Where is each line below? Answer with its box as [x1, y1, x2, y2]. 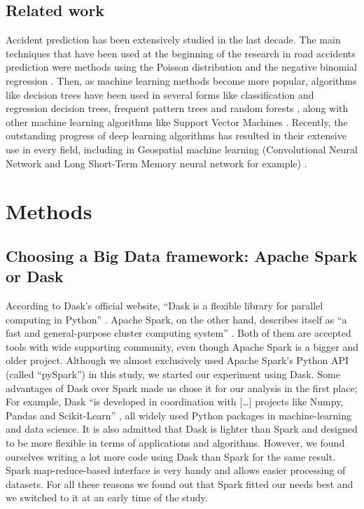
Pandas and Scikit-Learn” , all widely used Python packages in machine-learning [6, 407, 352, 422]
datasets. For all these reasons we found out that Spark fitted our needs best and [6, 476, 353, 491]
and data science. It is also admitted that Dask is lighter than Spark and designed [6, 421, 358, 436]
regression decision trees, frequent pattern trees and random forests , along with [6, 101, 349, 116]
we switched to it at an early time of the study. [6, 490, 208, 505]
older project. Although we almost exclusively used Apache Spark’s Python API [6, 353, 349, 368]
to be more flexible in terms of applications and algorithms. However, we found [6, 435, 345, 450]
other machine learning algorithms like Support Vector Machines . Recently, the [6, 114, 348, 129]
